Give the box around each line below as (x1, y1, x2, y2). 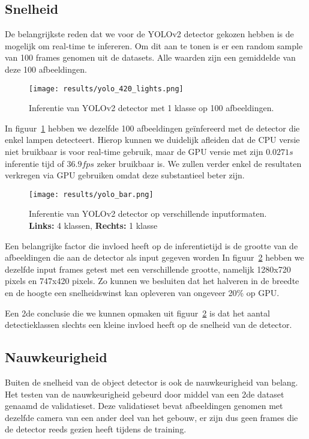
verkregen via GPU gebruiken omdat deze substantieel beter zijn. (5, 169, 245, 181)
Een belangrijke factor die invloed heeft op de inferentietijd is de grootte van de (5, 239, 298, 252)
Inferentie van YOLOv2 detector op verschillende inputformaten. (29, 207, 267, 220)
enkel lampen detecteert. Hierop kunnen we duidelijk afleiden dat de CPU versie (5, 133, 300, 146)
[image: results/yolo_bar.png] (29, 190, 154, 199)
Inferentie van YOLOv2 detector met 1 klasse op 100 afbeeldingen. (29, 101, 274, 114)
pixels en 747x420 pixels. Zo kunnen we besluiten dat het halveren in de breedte (5, 274, 299, 287)
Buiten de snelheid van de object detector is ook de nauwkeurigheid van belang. (5, 376, 298, 388)
